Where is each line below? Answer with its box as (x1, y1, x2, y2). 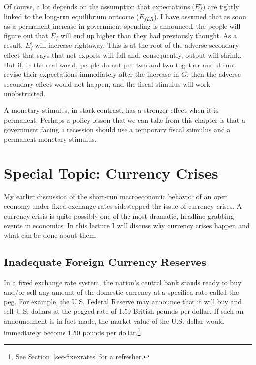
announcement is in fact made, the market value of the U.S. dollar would (4, 315, 224, 326)
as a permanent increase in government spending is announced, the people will (4, 21, 241, 31)
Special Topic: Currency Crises (4, 163, 218, 183)
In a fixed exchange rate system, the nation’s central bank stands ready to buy (4, 277, 242, 287)
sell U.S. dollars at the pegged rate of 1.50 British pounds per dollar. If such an (4, 306, 244, 316)
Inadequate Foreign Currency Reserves (4, 254, 206, 269)
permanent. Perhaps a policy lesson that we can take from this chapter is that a (4, 114, 245, 125)
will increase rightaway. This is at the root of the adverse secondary (35, 40, 239, 50)
